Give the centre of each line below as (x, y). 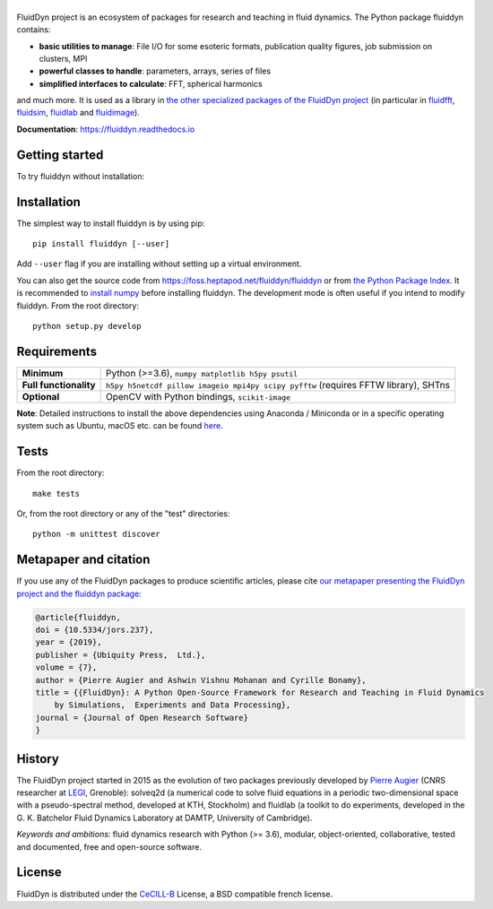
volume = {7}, (66, 667)
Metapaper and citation (83, 560)
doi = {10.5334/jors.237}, (95, 630)
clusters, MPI (63, 58)
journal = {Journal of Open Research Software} (142, 718)
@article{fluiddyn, (78, 617)
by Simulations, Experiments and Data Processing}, (173, 705)
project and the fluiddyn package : (79, 593)
